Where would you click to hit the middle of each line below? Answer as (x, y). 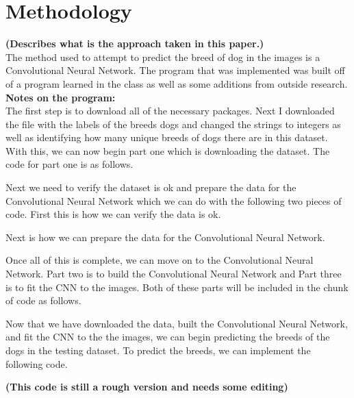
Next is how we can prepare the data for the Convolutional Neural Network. (165, 237)
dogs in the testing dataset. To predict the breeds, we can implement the (158, 350)
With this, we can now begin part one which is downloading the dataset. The (168, 150)
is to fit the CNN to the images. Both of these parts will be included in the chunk (177, 287)
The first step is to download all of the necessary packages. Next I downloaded (170, 111)
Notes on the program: (61, 97)
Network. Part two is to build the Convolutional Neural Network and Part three (174, 274)
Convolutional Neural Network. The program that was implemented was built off (175, 70)
